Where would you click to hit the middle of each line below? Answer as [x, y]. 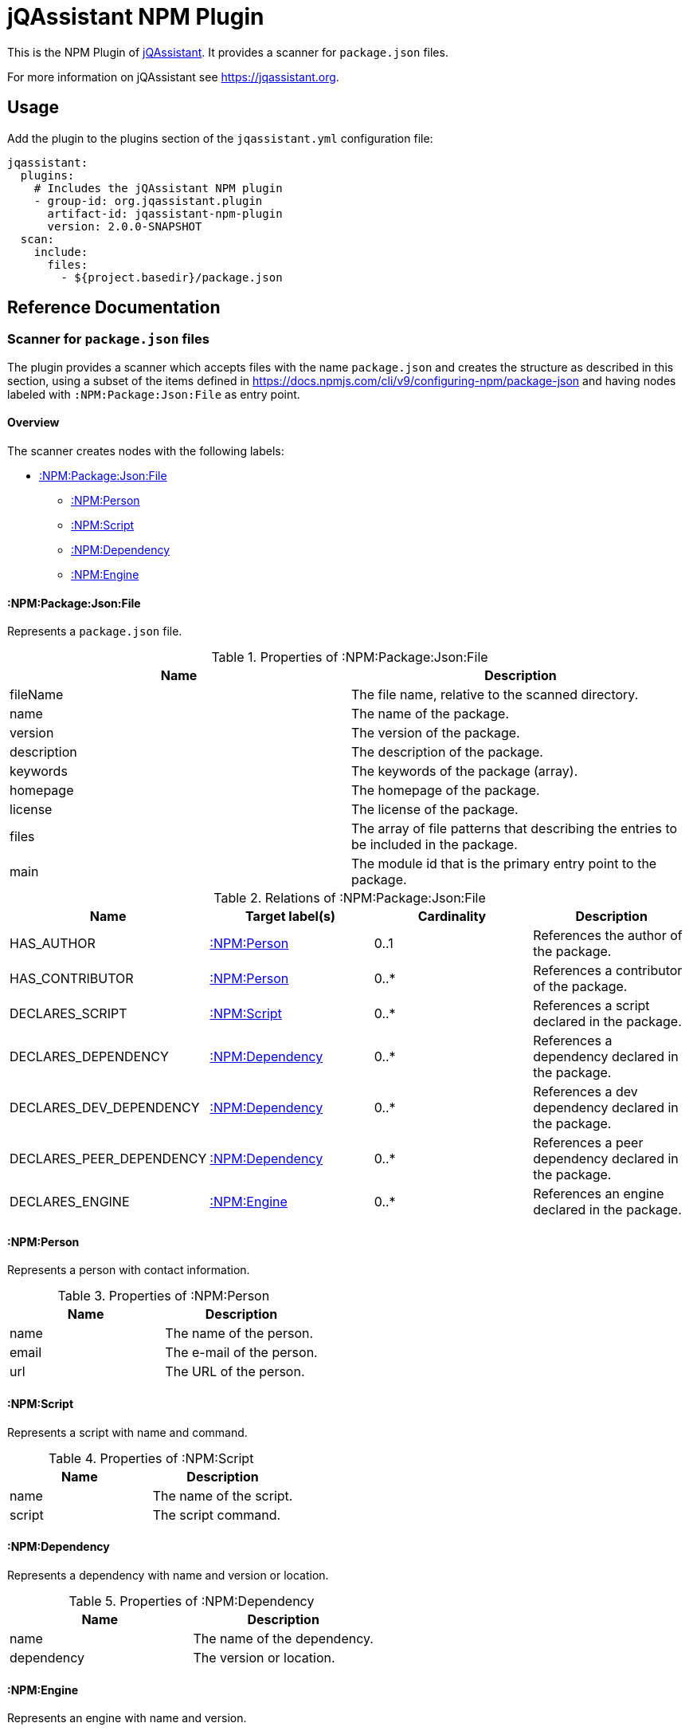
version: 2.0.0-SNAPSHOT [125, 226]
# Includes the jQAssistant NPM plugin [158, 188]
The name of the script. [223, 1495]
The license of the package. [435, 810]
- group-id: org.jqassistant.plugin [148, 201]
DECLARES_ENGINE [70, 1202]
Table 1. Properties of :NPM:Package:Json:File [350, 657]
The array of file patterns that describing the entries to [515, 829]
